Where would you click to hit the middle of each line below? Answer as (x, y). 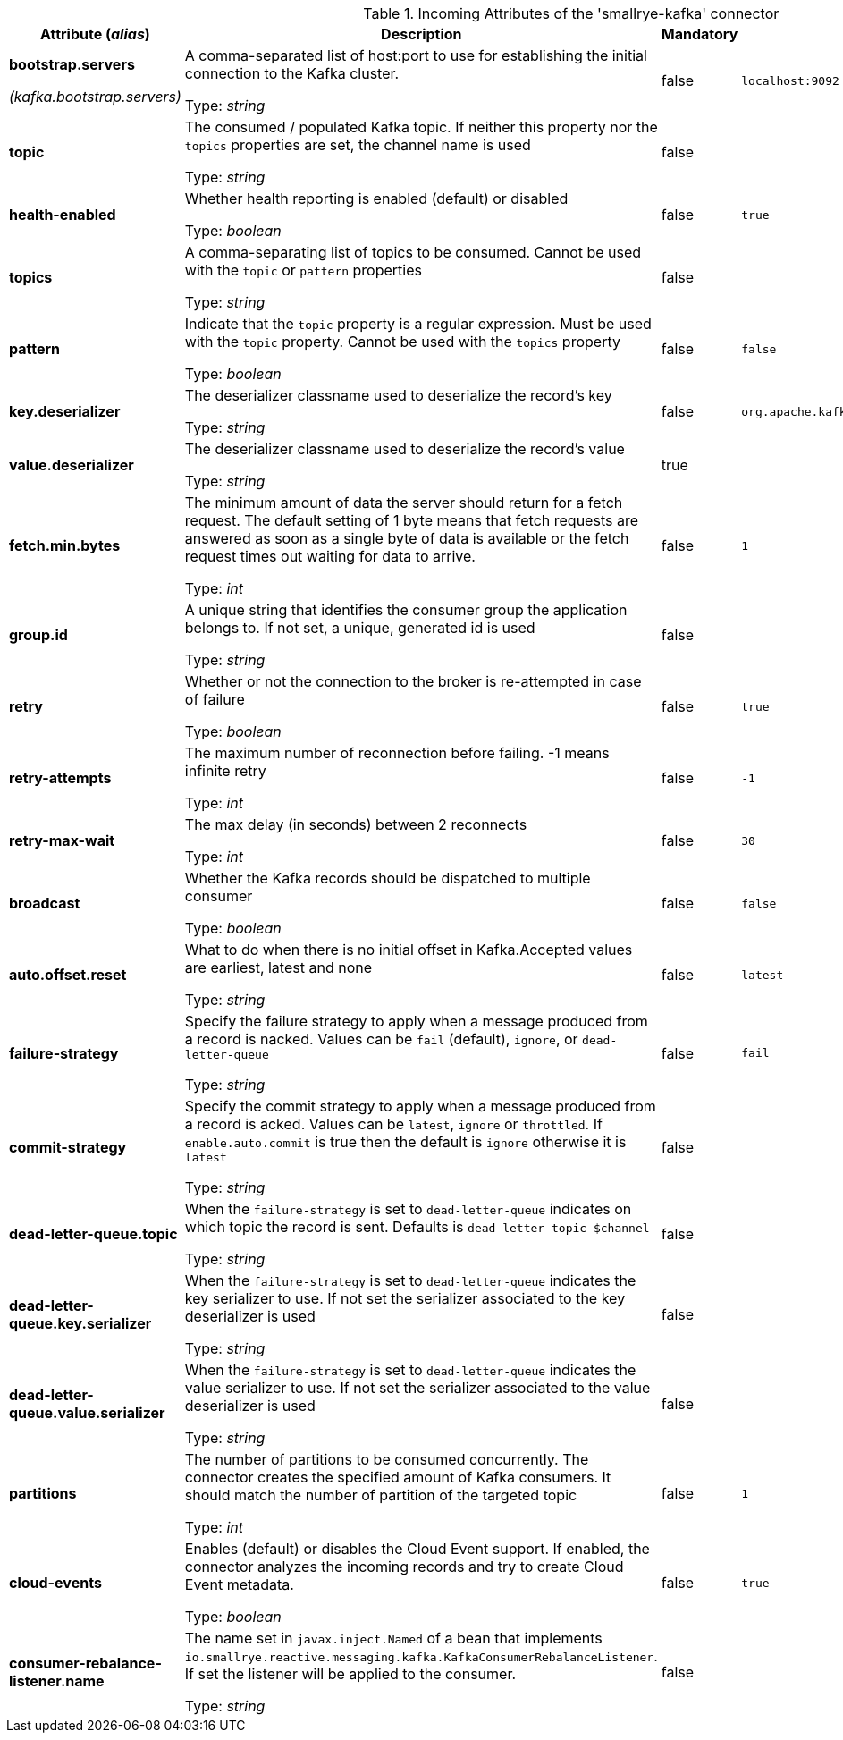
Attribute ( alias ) (95, 34)
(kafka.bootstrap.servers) (95, 97)
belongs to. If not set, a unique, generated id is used (360, 628)
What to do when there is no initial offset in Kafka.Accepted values (409, 950)
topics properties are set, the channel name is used (358, 145)
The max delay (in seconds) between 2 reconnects (356, 824)
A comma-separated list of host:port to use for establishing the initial (416, 55)
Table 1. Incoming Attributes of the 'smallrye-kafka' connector (571, 13)
